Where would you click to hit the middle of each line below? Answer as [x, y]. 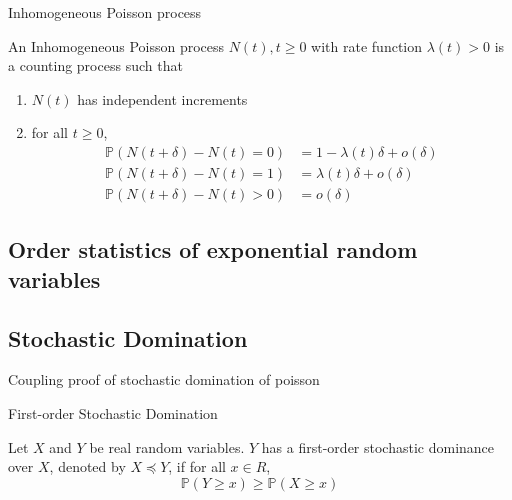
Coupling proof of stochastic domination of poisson [164, 379]
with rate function [367, 45]
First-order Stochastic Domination [113, 413]
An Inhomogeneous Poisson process [116, 45]
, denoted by [87, 466]
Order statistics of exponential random [213, 249]
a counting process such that [95, 65]
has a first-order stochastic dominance [378, 446]
